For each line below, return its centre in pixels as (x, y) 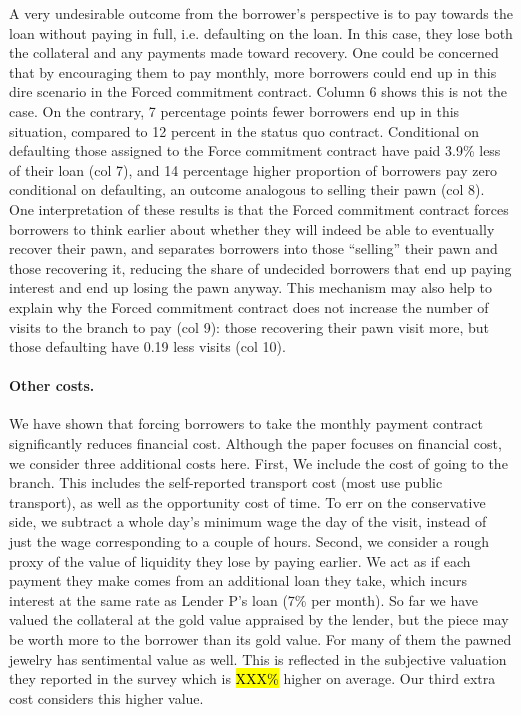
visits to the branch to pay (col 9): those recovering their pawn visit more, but (249, 326)
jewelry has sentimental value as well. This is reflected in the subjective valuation (258, 658)
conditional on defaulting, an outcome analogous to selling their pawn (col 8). (247, 189)
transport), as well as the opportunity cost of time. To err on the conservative (247, 501)
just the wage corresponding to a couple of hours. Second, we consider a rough (249, 541)
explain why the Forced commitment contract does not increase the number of (249, 306)
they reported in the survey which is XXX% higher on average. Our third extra (252, 678)
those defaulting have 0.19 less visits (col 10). (147, 346)
